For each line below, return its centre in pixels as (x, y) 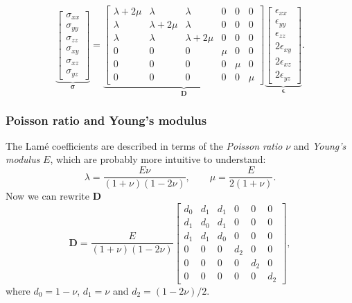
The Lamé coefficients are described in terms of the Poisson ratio (144, 145)
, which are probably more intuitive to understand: (158, 159)
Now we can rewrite (47, 196)
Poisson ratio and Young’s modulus (106, 120)
